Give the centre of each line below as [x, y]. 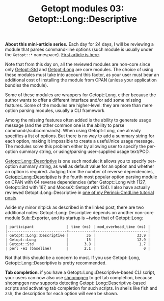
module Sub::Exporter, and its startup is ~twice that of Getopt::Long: [74, 218]
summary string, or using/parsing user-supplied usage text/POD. [84, 151]
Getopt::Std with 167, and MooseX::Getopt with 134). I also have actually [78, 188]
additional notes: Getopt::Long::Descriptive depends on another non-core [79, 213]
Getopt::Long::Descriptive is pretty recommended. [56, 263]
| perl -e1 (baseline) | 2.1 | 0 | [78, 249]
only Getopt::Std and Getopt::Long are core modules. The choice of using [79, 70]
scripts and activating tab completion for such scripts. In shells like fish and [81, 288]
